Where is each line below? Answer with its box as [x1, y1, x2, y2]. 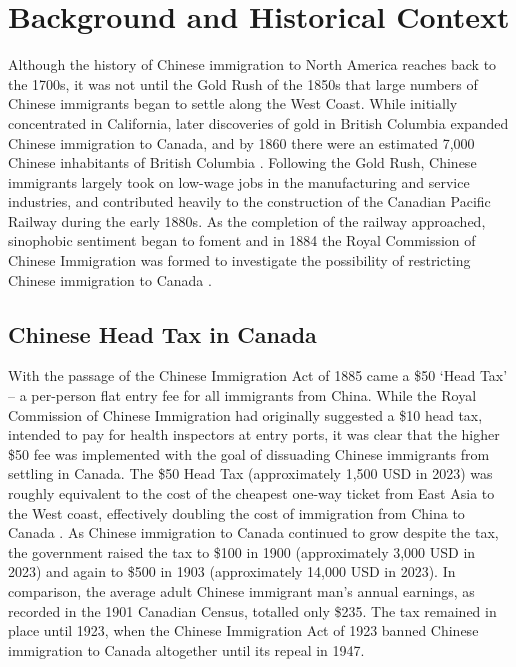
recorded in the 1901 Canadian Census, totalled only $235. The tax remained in [8, 600, 497, 621]
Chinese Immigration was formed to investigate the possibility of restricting [8, 250, 471, 271]
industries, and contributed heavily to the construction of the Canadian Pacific [8, 191, 491, 212]
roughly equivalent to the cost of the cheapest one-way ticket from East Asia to [8, 483, 495, 504]
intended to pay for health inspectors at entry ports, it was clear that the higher [8, 424, 500, 445]
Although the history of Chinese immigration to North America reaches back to [8, 54, 497, 75]
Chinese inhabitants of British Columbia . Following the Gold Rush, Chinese [8, 152, 477, 173]
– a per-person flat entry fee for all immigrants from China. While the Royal [8, 385, 477, 406]
